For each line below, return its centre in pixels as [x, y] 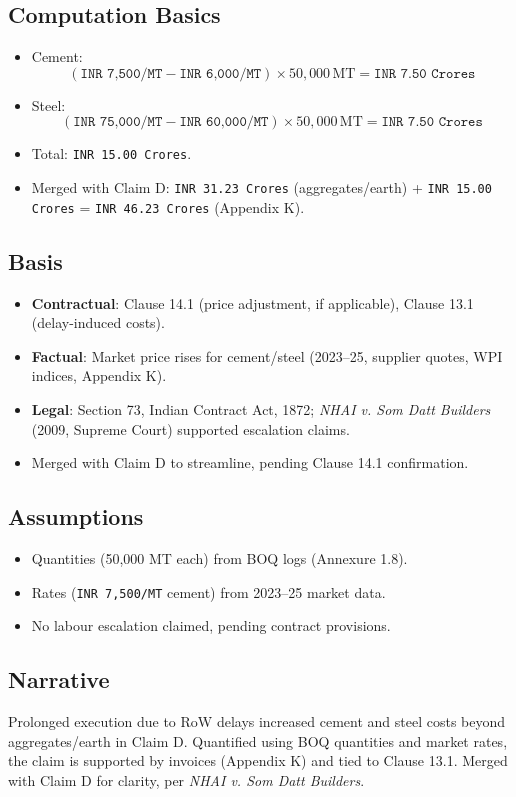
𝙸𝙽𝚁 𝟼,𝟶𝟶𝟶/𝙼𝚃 [220, 73]
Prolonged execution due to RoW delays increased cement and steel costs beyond [257, 720]
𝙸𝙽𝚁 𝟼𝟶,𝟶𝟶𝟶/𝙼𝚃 [224, 122]
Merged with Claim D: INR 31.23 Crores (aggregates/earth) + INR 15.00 [261, 187]
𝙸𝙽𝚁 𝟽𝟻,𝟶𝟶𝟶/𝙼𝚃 [118, 122]
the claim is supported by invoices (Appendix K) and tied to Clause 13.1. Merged [258, 760]
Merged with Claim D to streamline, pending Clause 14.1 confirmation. [250, 462]
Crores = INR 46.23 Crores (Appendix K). [168, 206]
